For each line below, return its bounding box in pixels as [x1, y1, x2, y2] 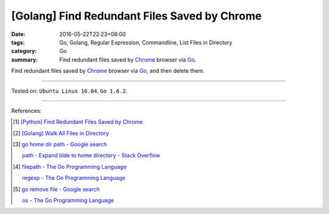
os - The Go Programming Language [22, 197, 114, 204]
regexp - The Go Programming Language [22, 174, 126, 182]
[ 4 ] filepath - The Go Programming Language [13, 163, 127, 170]
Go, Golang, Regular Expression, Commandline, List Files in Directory [59, 38, 233, 46]
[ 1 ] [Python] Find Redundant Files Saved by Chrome [13, 118, 143, 126]
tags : [11, 38, 25, 46]
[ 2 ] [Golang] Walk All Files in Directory [13, 129, 109, 137]
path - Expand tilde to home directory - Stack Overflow [22, 152, 161, 159]
